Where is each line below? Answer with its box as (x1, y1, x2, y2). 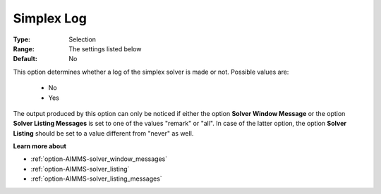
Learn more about (13, 142, 67, 150)
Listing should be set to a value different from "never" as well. (13, 129, 194, 137)
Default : (13, 55, 38, 63)
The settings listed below (68, 44, 142, 53)
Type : (13, 35, 31, 44)
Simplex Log (13, 11, 87, 26)
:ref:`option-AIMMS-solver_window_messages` (30, 155, 168, 163)
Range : (13, 44, 35, 53)
